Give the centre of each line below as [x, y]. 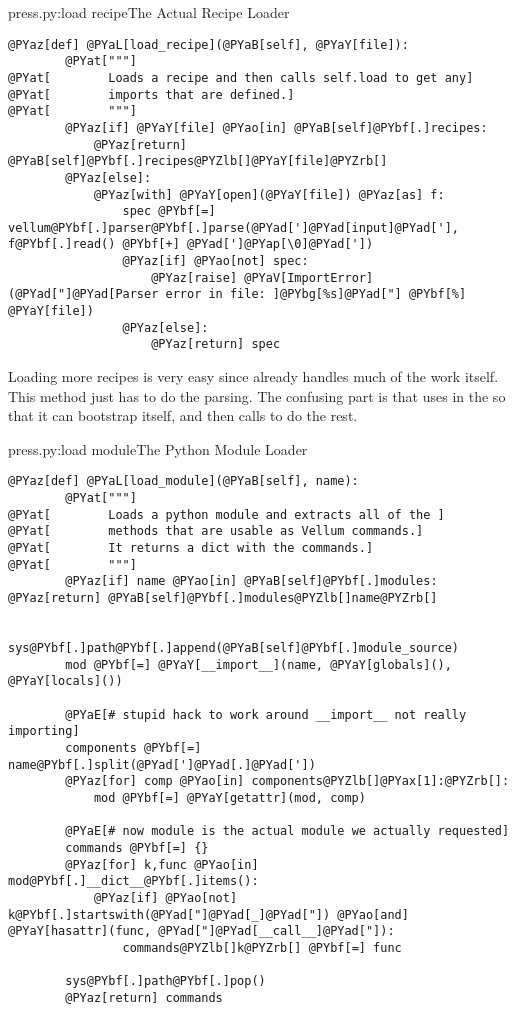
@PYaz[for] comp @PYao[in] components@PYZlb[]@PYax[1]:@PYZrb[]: [287, 781]
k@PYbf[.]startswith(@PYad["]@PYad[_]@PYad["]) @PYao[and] [208, 914]
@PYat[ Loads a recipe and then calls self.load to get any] [241, 77]
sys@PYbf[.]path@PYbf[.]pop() [165, 981]
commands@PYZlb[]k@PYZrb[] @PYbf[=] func [262, 947]
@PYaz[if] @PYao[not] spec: [215, 261]
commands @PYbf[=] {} [137, 847]
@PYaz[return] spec [216, 344]
